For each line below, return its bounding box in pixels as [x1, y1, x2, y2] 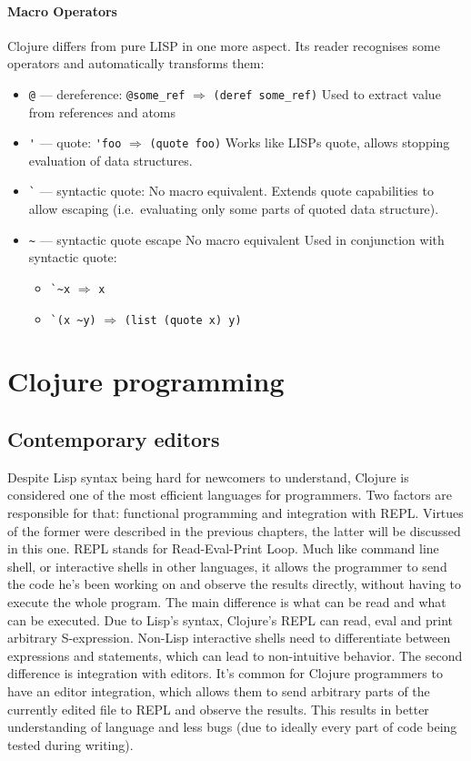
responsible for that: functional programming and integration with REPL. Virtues [7, 503, 464, 523]
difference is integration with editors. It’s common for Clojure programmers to [7, 664, 443, 683]
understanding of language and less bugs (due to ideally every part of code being [7, 717, 457, 736]
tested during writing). [7, 735, 134, 754]
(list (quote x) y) [124, 313, 242, 327]
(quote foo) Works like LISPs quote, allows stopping [149, 133, 450, 152]
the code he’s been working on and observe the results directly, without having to [7, 574, 462, 594]
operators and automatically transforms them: [7, 54, 265, 73]
